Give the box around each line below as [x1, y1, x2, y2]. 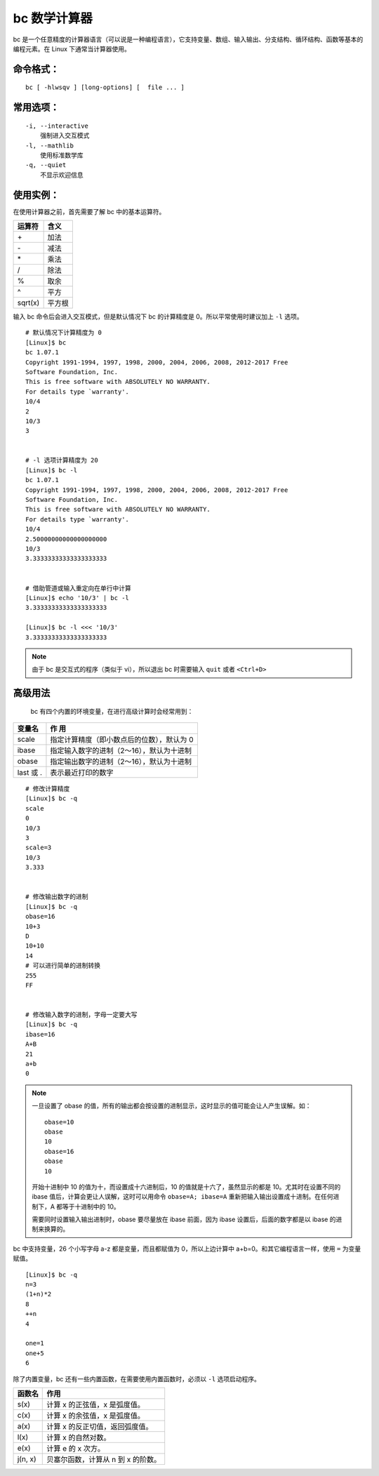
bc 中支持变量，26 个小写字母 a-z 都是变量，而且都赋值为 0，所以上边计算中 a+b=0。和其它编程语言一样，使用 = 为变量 [13, 1244, 361, 1253]
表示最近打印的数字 [50, 768, 114, 778]
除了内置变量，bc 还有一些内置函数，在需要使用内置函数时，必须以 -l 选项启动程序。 [13, 1374, 261, 1383]
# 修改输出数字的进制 [25, 893, 88, 901]
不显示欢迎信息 [39, 171, 84, 179]
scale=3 [25, 844, 52, 852]
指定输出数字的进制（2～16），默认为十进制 [50, 757, 192, 766]
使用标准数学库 [39, 151, 84, 159]
